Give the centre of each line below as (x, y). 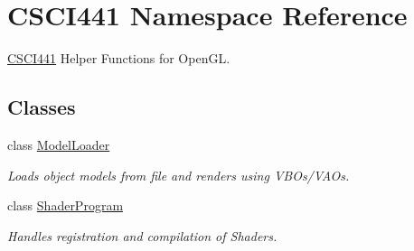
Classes (42, 107)
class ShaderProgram (66, 205)
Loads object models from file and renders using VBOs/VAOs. (179, 175)
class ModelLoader (59, 144)
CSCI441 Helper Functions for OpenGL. (119, 58)
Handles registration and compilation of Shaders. (142, 235)
